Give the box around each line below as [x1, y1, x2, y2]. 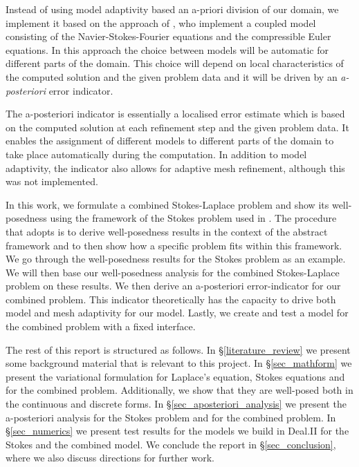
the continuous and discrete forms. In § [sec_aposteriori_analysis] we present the [6, 397, 347, 411]
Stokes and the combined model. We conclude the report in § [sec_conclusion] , [6, 437, 336, 451]
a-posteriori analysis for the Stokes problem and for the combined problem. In [6, 410, 336, 424]
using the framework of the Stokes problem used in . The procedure [50, 211, 337, 225]
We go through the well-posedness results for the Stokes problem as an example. [6, 251, 346, 266]
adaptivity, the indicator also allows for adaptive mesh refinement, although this [6, 160, 345, 175]
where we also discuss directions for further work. [6, 450, 214, 465]
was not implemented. [6, 174, 98, 189]
